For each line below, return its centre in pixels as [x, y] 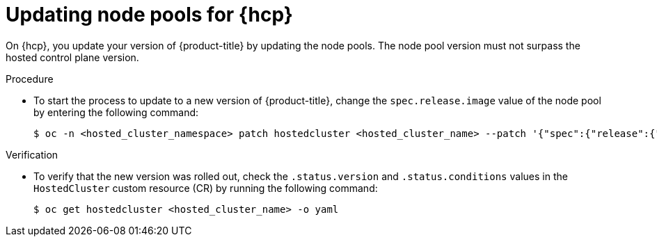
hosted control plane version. [72, 57]
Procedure [30, 79]
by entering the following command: [116, 112]
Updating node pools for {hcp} [149, 15]
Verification [32, 154]
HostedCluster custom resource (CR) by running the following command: [206, 188]
